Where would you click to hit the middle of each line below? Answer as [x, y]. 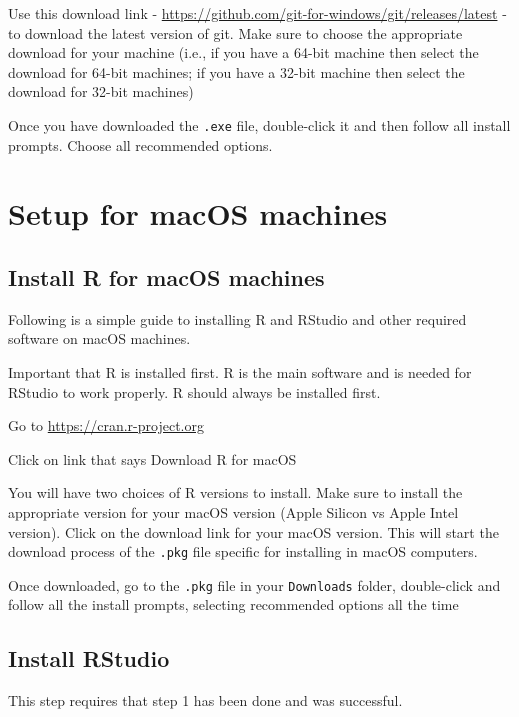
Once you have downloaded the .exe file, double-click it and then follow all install [259, 124]
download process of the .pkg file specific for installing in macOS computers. [243, 551]
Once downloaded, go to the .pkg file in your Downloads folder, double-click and [254, 584]
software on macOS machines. [99, 338]
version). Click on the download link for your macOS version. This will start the [253, 531]
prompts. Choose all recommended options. [140, 144]
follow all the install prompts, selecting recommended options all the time [233, 604]
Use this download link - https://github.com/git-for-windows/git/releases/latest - [257, 13]
